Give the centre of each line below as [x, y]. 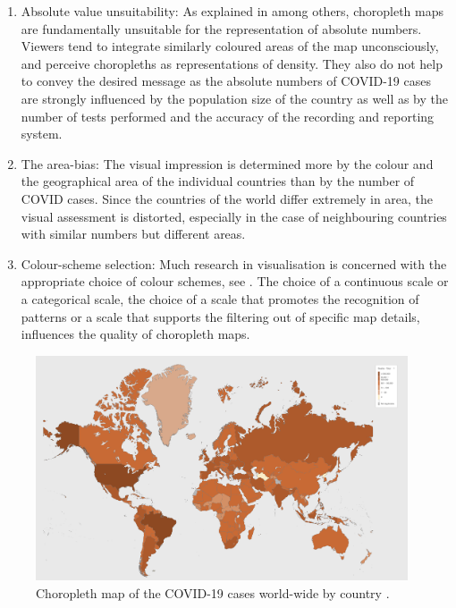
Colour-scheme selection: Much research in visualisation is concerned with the [234, 263]
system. [42, 134]
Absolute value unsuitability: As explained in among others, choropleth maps [232, 11]
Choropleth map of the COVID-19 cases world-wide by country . [213, 592]
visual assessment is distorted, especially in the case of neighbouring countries [234, 216]
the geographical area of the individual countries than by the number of [218, 181]
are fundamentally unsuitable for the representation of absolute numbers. [221, 28]
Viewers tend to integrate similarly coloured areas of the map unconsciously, [230, 46]
